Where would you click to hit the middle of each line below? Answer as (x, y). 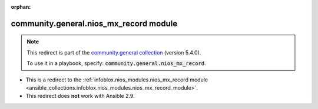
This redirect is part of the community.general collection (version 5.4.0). (114, 52)
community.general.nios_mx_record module (94, 23)
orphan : (21, 7)
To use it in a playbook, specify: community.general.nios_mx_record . (116, 63)
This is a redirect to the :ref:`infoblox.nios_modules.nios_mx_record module (117, 80)
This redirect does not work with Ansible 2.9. (80, 96)
